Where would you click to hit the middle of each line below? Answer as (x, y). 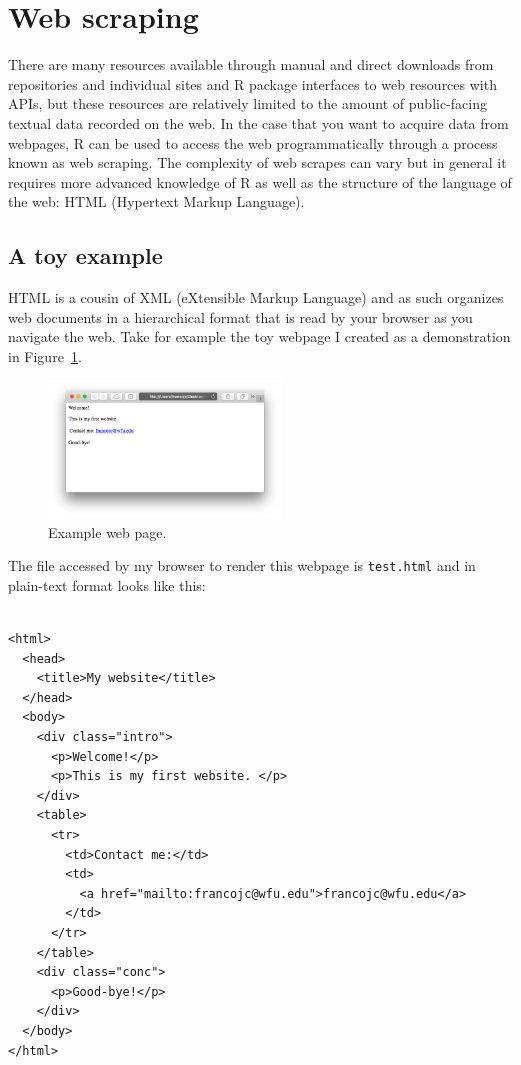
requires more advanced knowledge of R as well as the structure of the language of (260, 181)
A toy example (85, 255)
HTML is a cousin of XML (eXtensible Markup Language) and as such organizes (256, 297)
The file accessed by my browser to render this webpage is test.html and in (242, 565)
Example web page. (107, 531)
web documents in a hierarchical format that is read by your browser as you (240, 316)
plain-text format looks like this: (107, 584)
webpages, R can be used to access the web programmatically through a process (253, 142)
